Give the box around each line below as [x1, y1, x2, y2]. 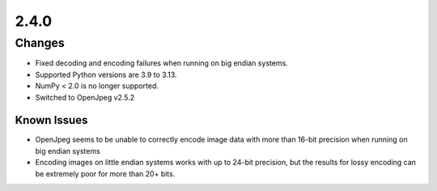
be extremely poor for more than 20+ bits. [35, 168, 176, 178]
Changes [15, 36, 65, 50]
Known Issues [15, 113, 88, 127]
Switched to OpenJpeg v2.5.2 [35, 92, 135, 102]
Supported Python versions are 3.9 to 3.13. [35, 70, 177, 79]
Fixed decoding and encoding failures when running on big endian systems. [35, 58, 289, 68]
